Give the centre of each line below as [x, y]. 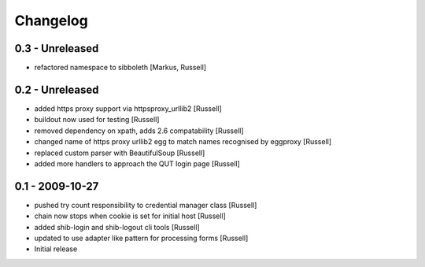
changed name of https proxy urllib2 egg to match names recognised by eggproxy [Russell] [183, 142]
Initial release [56, 249]
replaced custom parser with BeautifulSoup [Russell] [120, 153]
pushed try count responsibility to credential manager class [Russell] [146, 205]
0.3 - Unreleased [57, 48]
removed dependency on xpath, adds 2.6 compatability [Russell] [139, 131]
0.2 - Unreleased [57, 89]
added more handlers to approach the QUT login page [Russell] [137, 163]
